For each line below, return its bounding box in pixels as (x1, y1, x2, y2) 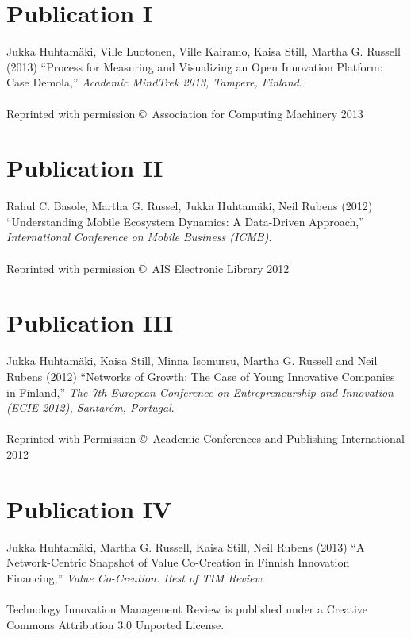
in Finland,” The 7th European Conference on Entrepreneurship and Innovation (6, 383, 394, 400)
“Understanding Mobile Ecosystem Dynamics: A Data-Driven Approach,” (6, 213, 364, 229)
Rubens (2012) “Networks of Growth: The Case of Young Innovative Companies (6, 367, 395, 384)
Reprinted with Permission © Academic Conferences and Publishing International (6, 430, 405, 447)
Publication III (6, 306, 174, 339)
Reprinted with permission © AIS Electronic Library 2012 (6, 259, 290, 276)
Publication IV (6, 492, 172, 525)
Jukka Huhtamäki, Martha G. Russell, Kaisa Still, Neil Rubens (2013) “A (6, 538, 365, 555)
